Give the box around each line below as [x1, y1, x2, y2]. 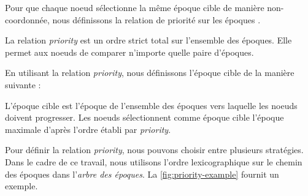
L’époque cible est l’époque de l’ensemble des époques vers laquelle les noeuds [5, 99, 298, 111]
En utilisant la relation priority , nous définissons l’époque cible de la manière [5, 66, 295, 79]
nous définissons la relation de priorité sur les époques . [52, 13, 261, 26]
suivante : [5, 78, 41, 91]
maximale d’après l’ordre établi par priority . [5, 123, 171, 135]
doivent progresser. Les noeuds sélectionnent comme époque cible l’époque [5, 111, 284, 124]
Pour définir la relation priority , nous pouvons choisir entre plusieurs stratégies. [5, 143, 304, 156]
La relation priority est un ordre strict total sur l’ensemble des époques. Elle [5, 34, 292, 47]
